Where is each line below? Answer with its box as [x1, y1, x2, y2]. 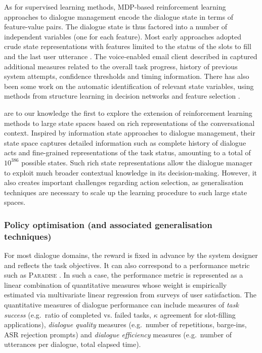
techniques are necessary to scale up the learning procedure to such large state [4, 187, 247, 197]
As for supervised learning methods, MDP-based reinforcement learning [4, 2, 226, 12]
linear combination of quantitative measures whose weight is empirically [4, 279, 227, 290]
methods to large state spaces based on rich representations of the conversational [4, 117, 255, 128]
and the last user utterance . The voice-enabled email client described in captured [4, 51, 257, 61]
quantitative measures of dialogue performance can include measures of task [4, 299, 239, 310]
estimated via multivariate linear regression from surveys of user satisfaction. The [4, 289, 257, 300]
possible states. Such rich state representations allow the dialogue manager [21, 157, 252, 167]
